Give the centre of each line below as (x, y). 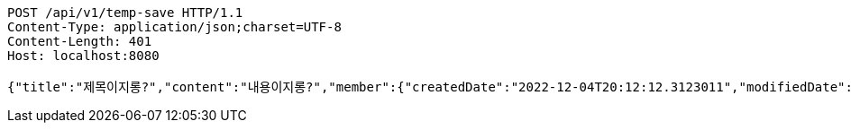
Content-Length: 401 (80, 41)
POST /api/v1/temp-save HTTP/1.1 (125, 13)
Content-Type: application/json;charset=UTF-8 (174, 27)
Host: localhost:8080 (83, 56)
